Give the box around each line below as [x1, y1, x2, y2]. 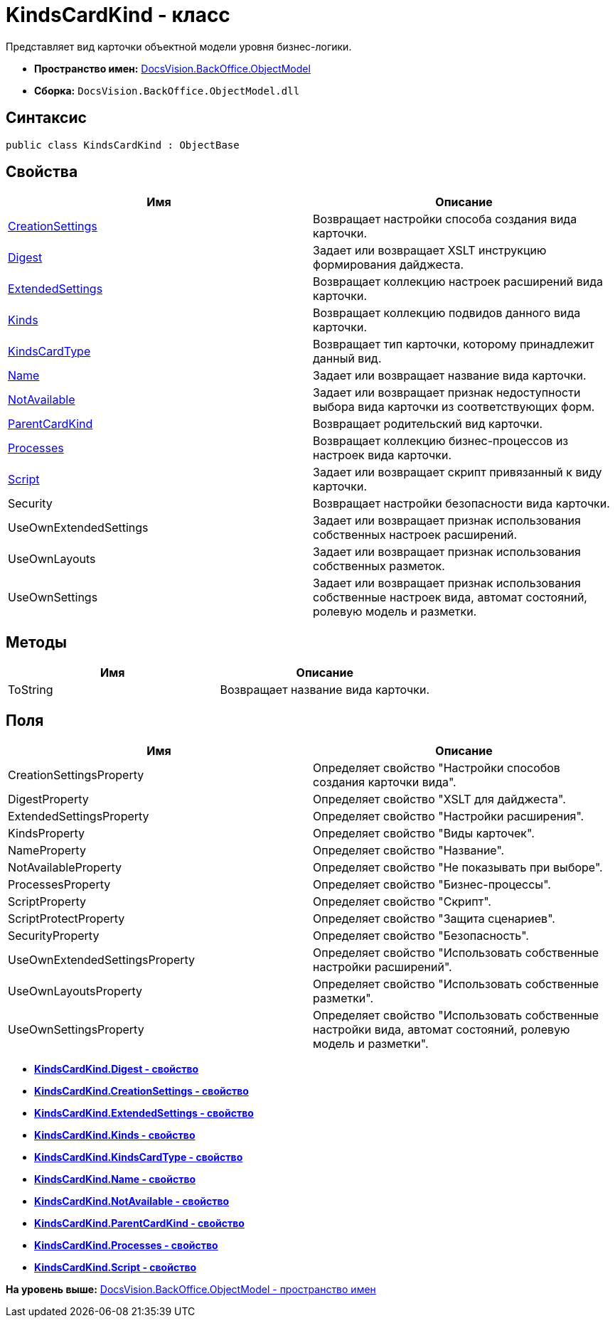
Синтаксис [6, 109, 87, 127]
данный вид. [313, 351, 382, 366]
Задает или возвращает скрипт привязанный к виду [313, 465, 602, 480]
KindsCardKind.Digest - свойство [34, 1063, 199, 1076]
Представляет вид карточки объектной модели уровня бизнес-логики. [6, 40, 352, 53]
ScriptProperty [8, 894, 86, 909]
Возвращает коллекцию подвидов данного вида [313, 306, 581, 321]
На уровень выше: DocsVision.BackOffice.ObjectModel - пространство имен [6, 1283, 376, 1296]
